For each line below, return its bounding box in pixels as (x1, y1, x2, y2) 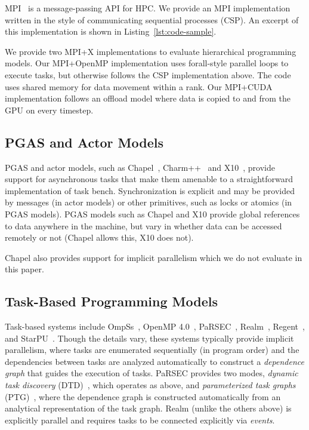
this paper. (5, 263, 44, 275)
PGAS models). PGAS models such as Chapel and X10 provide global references (5, 207, 300, 220)
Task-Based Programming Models (5, 292, 218, 311)
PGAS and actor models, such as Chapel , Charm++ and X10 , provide (5, 161, 275, 173)
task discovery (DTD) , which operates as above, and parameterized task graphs (5, 379, 296, 391)
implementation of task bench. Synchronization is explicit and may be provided (5, 184, 295, 196)
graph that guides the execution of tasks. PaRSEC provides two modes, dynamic (5, 367, 298, 379)
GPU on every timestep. (5, 103, 94, 116)
